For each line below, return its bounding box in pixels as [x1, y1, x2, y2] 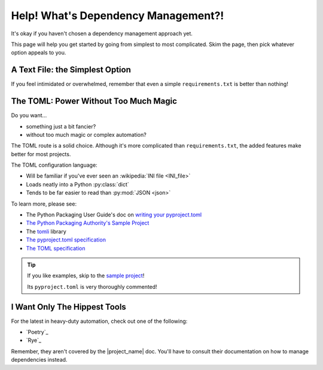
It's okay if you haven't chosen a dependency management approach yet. [11, 30, 193, 37]
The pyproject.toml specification [26, 236, 106, 243]
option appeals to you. [11, 49, 66, 56]
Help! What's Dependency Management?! [11, 9, 224, 22]
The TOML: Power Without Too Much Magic [11, 96, 178, 106]
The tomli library [26, 228, 67, 235]
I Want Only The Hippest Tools [11, 302, 127, 312]
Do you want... [11, 112, 47, 119]
